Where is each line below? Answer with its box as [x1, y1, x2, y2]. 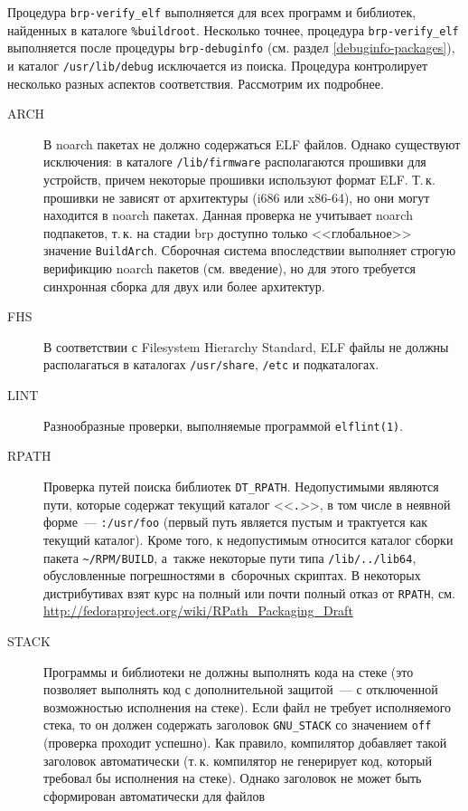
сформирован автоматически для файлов [43, 786, 266, 805]
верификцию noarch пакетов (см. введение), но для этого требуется [43, 259, 417, 278]
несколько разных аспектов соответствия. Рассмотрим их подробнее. [7, 73, 384, 92]
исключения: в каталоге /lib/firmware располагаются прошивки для [43, 152, 426, 171]
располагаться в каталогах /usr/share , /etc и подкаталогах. [43, 355, 379, 374]
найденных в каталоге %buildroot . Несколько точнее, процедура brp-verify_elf [7, 20, 459, 39]
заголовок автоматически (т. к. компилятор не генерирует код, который [43, 750, 432, 769]
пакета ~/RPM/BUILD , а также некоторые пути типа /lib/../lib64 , [43, 548, 417, 567]
